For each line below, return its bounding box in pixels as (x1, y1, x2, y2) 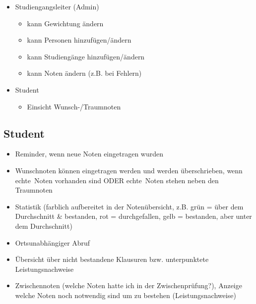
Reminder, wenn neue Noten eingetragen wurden (15, 149, 163, 159)
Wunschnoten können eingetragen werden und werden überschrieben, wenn (15, 165, 243, 175)
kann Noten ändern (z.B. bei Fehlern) (27, 68, 142, 78)
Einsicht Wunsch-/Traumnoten (27, 101, 121, 111)
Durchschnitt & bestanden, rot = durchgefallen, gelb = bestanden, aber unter (15, 211, 252, 221)
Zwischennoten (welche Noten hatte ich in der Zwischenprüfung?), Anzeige (15, 280, 242, 291)
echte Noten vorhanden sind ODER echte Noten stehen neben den (15, 175, 219, 185)
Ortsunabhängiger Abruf (15, 237, 90, 248)
